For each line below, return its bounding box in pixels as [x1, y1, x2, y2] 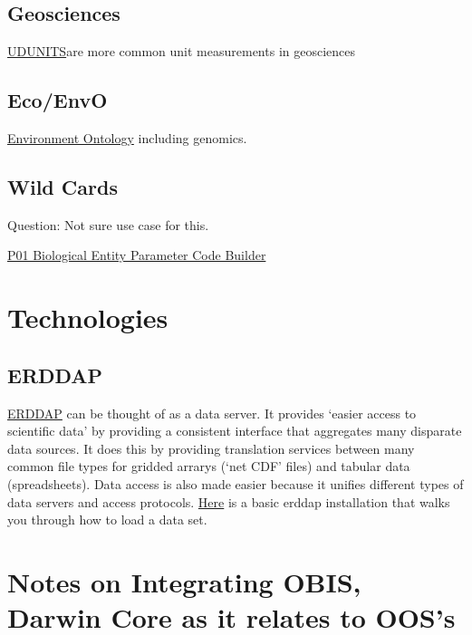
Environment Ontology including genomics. [7, 129, 247, 147]
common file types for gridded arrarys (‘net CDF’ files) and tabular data [7, 457, 410, 476]
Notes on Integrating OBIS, [7, 563, 361, 600]
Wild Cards [7, 172, 118, 200]
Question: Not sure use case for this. [7, 215, 209, 234]
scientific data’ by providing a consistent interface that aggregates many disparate [7, 421, 462, 440]
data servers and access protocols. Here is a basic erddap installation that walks [7, 492, 450, 511]
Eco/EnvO [7, 86, 108, 114]
